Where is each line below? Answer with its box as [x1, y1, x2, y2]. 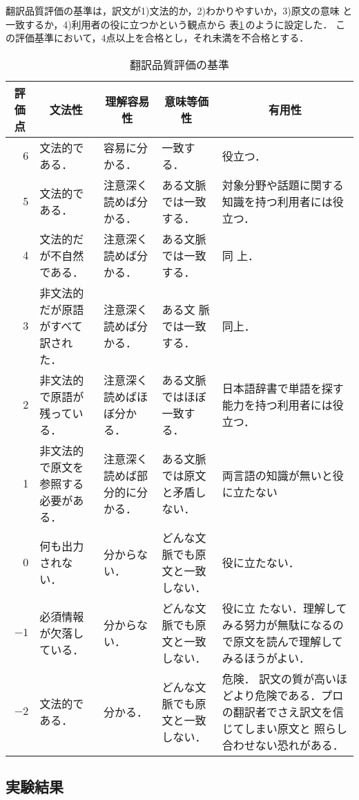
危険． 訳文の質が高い [222, 670, 337, 687]
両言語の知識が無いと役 [222, 467, 344, 483]
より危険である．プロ [233, 687, 344, 703]
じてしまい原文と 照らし [222, 720, 348, 736]
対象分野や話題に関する [222, 176, 344, 193]
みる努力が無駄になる [222, 616, 333, 633]
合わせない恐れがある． [222, 736, 344, 753]
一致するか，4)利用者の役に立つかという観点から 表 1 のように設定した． [6, 17, 333, 31]
